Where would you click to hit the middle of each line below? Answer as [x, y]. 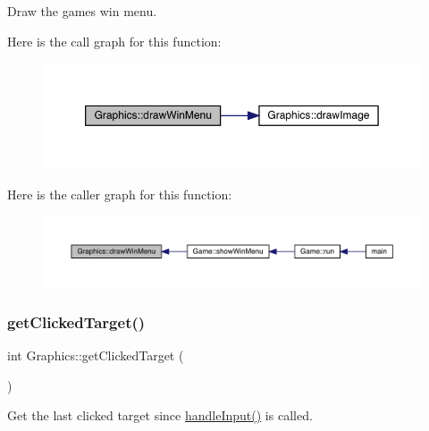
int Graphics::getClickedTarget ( [96, 355]
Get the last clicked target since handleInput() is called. [160, 415]
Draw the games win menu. [82, 11]
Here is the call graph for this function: [114, 41]
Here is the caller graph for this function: [120, 194]
